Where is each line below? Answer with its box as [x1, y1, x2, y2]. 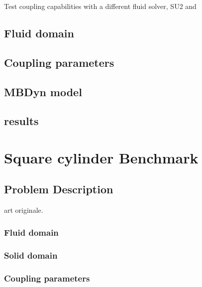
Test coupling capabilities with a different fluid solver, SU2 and [4, 1, 197, 11]
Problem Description [4, 181, 113, 197]
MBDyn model [4, 84, 82, 99]
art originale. [4, 205, 43, 215]
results [4, 113, 39, 129]
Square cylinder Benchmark [4, 147, 199, 167]
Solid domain [4, 249, 58, 261]
